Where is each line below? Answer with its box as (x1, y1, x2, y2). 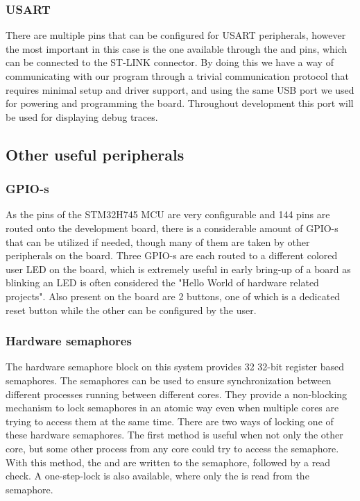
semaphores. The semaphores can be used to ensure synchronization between (6, 372, 332, 387)
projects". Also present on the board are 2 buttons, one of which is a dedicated (6, 288, 341, 303)
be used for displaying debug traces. (6, 109, 158, 124)
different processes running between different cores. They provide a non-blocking (6, 386, 348, 401)
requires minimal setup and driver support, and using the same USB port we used (6, 82, 354, 97)
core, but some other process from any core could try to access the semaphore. (6, 441, 339, 455)
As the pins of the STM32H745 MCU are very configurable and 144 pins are (6, 207, 330, 222)
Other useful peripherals (6, 143, 185, 165)
